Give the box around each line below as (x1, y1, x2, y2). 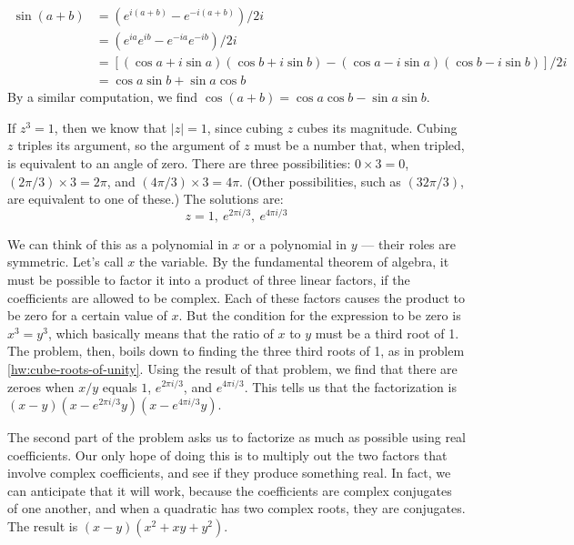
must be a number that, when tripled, (254, 136, 465, 155)
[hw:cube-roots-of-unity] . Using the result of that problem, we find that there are (7, 358, 458, 378)
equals (102, 377, 137, 396)
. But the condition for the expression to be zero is (178, 306, 461, 325)
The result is (7, 517, 78, 536)
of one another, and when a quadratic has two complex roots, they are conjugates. (7, 499, 466, 518)
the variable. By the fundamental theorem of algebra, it (138, 252, 449, 271)
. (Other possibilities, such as (239, 171, 401, 190)
